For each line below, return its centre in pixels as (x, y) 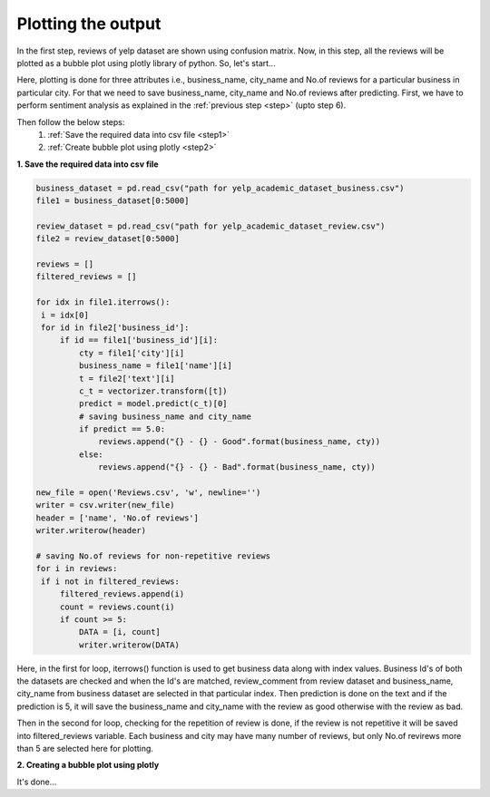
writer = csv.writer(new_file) (106, 505)
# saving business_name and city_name (165, 416)
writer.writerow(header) (91, 531)
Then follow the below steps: (71, 121)
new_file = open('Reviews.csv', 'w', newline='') (148, 493)
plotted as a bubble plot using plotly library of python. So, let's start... (146, 63)
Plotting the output (89, 24)
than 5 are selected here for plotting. (85, 749)
